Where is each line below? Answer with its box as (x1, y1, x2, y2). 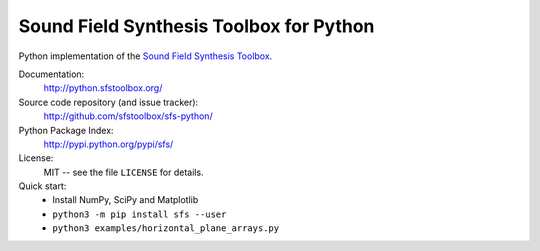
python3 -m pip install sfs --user (52, 208, 227, 220)
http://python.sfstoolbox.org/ (43, 82, 163, 94)
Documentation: (18, 68, 85, 80)
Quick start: (18, 180, 67, 192)
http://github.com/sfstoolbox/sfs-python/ (43, 110, 214, 122)
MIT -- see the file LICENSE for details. (43, 166, 204, 178)
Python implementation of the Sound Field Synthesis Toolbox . (18, 50, 273, 62)
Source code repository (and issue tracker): (18, 96, 199, 108)
